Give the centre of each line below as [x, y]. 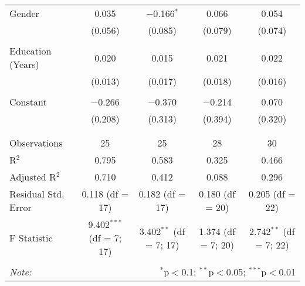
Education [30, 51]
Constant [28, 102]
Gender [24, 13]
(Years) [24, 64]
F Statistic [31, 238]
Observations [36, 143]
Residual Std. [37, 194]
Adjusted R [33, 177]
